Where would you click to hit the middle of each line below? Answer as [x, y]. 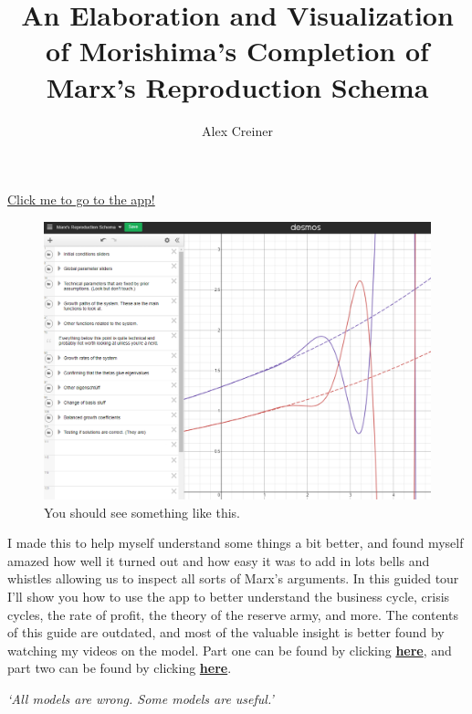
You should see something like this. [142, 512]
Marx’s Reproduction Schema [237, 86]
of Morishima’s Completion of [237, 51]
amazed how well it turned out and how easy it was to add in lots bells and [219, 560]
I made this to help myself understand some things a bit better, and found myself [236, 543]
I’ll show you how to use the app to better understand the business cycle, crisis [229, 596]
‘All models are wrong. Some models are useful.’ [141, 698]
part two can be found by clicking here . [120, 668]
